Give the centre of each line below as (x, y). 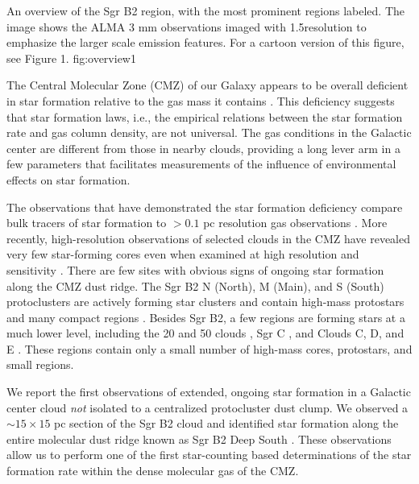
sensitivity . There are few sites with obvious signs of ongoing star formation (195, 269)
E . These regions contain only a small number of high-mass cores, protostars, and (209, 348)
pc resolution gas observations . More (295, 223)
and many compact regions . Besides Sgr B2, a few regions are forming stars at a (206, 317)
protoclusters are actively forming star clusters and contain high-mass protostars (205, 302)
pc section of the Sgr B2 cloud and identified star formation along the (226, 423)
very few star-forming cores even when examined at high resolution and (183, 254)
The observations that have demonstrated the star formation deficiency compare (205, 207)
